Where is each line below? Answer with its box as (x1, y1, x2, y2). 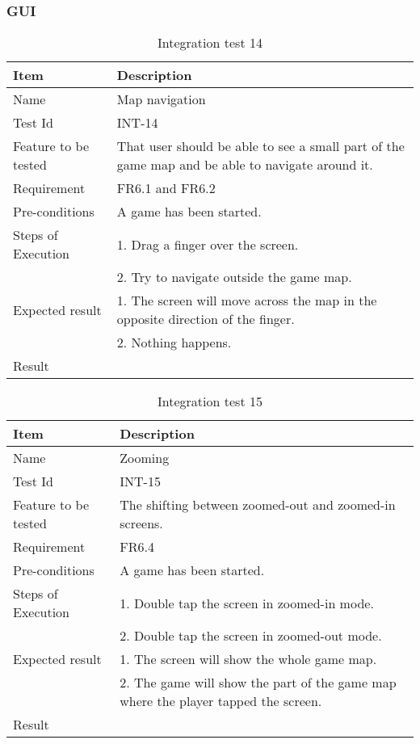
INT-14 (116, 113, 158, 132)
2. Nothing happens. (116, 333, 232, 352)
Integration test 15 (157, 392, 262, 411)
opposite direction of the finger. (116, 309, 295, 329)
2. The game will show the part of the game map (120, 673, 397, 692)
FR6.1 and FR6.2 (116, 179, 216, 198)
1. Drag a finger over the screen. (116, 234, 299, 254)
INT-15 (120, 472, 161, 491)
